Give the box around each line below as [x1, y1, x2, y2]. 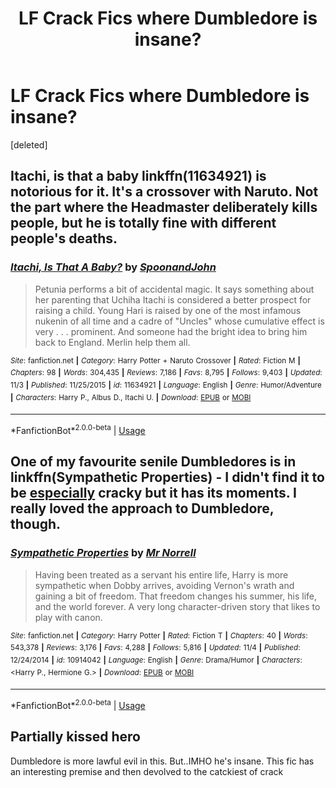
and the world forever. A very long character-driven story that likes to [34, 600, 321, 612]
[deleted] [10, 138, 48, 151]
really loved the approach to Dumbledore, [10, 500, 275, 517]
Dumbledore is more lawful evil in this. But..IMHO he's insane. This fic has [10, 755, 315, 767]
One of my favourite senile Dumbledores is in [10, 453, 297, 471]
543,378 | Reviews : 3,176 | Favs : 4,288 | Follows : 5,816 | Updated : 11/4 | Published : [10, 643, 301, 653]
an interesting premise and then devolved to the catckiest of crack [10, 765, 284, 777]
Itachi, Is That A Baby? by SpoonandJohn [10, 260, 217, 274]
